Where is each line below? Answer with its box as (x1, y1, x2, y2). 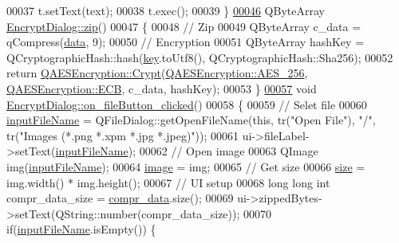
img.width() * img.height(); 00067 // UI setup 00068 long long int (6, 174, 330, 190)
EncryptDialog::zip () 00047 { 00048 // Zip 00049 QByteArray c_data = (6, 18, 361, 34)
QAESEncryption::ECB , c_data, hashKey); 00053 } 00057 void (6, 80, 317, 96)
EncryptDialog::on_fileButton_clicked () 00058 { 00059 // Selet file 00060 (6, 96, 367, 112)
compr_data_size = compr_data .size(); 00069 (6, 190, 234, 206)
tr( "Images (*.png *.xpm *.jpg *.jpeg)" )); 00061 (6, 127, 239, 143)
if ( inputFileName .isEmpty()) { (6, 221, 156, 237)
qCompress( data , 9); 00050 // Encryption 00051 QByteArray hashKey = (6, 33, 365, 50)
